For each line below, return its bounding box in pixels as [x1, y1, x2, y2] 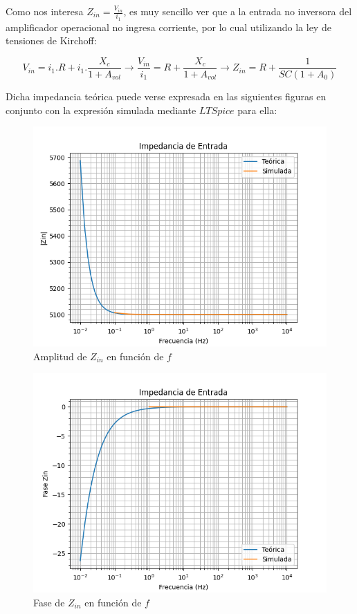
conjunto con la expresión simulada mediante [6, 102, 196, 117]
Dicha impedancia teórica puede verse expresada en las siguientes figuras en [6, 89, 327, 103]
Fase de [33, 595, 65, 609]
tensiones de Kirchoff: [6, 33, 97, 48]
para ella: [237, 102, 277, 117]
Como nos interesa [6, 4, 84, 18]
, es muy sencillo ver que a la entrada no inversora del [123, 4, 352, 18]
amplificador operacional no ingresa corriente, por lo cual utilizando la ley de [6, 19, 331, 34]
